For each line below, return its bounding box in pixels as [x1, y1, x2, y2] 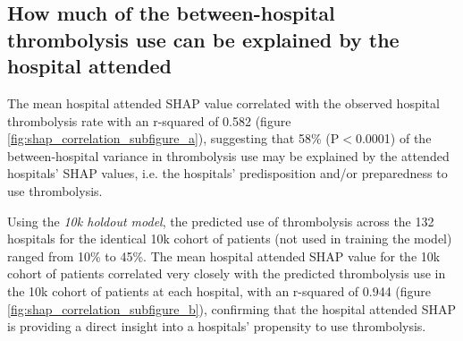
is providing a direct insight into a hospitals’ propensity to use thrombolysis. [7, 317, 426, 336]
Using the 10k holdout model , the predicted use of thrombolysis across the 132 [7, 211, 434, 230]
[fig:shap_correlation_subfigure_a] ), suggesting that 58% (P [7, 129, 340, 148]
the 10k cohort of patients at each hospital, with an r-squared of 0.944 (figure [7, 281, 432, 300]
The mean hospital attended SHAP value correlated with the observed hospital [7, 93, 440, 112]
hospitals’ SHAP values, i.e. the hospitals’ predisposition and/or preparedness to [7, 164, 448, 183]
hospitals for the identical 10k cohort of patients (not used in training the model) [7, 229, 452, 248]
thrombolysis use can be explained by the [7, 25, 400, 53]
